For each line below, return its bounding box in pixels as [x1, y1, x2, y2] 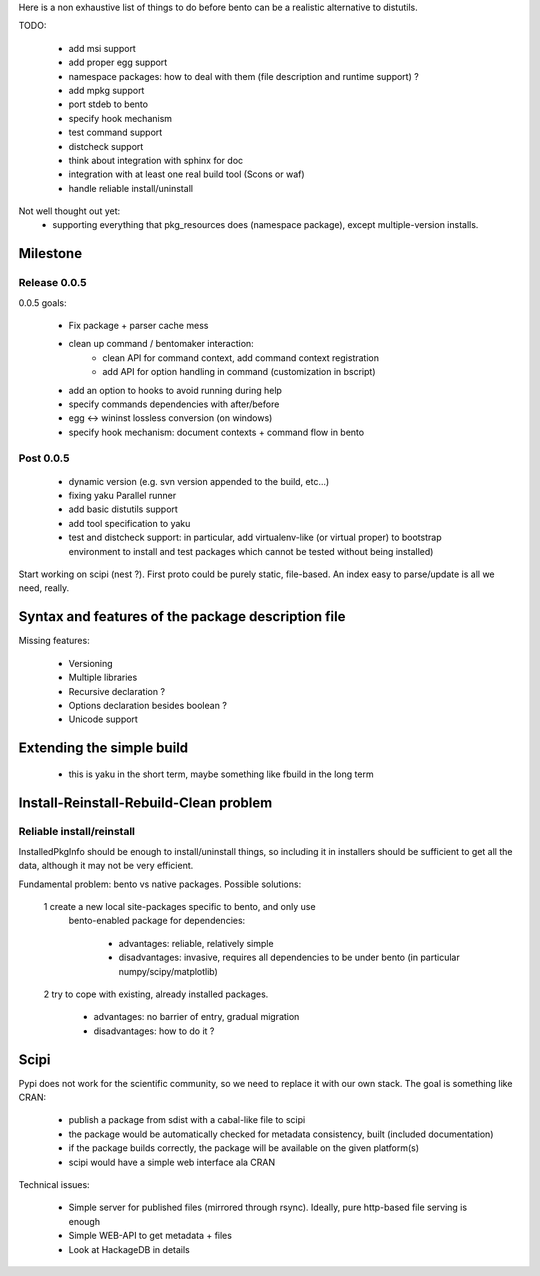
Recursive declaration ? [68, 685, 165, 697]
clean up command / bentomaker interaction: [68, 338, 254, 350]
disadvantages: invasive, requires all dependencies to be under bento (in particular [118, 951, 460, 964]
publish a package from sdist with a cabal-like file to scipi [68, 1114, 306, 1126]
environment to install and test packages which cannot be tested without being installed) [68, 545, 434, 557]
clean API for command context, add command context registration [102, 351, 380, 364]
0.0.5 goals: [18, 296, 67, 309]
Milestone [18, 245, 83, 262]
